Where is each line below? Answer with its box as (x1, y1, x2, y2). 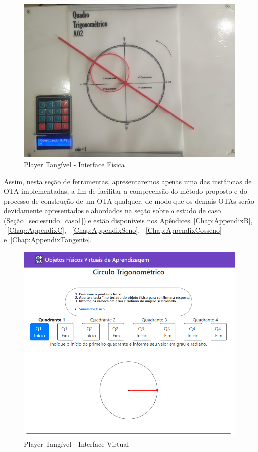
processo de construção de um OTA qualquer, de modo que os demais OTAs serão (4, 195, 254, 206)
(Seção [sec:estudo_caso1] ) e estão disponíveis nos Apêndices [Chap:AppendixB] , (4, 215, 253, 226)
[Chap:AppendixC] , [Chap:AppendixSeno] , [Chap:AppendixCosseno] (7, 225, 222, 235)
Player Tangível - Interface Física (24, 159, 125, 170)
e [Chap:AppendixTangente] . (4, 234, 92, 245)
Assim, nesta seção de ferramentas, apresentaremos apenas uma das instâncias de (4, 176, 252, 186)
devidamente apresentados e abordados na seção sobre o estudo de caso (4, 205, 221, 216)
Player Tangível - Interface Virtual (24, 438, 129, 449)
